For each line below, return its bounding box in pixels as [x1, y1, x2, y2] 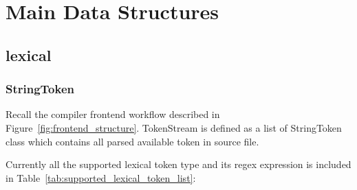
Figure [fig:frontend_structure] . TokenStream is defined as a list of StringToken [6, 120, 342, 134]
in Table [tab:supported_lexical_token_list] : [6, 170, 196, 185]
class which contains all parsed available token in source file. [6, 134, 259, 148]
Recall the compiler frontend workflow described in [6, 107, 220, 121]
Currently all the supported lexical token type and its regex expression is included [6, 157, 351, 171]
